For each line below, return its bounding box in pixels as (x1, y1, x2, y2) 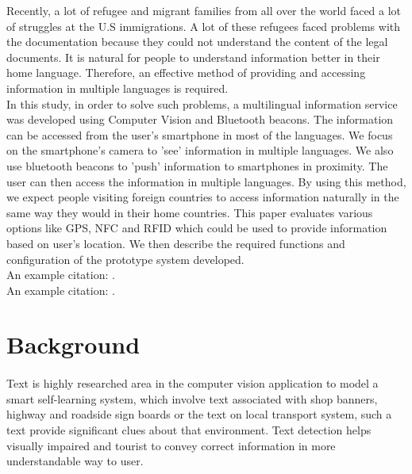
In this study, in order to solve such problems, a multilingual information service (6, 95, 398, 112)
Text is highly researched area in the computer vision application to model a (6, 375, 379, 392)
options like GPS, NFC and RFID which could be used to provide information (6, 220, 387, 236)
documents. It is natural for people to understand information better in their (6, 48, 380, 65)
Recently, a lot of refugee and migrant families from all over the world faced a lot (6, 2, 402, 18)
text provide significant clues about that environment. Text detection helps (6, 422, 372, 438)
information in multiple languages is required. (6, 79, 229, 96)
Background (6, 328, 141, 361)
